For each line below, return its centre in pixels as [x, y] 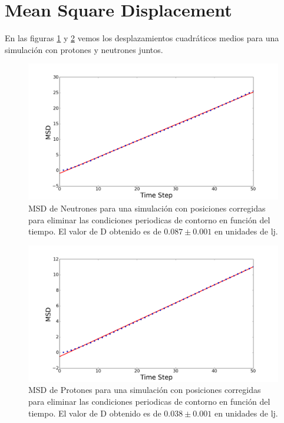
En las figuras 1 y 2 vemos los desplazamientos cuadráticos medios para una [142, 38]
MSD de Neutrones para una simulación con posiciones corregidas [147, 208]
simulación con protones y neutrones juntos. [84, 49]
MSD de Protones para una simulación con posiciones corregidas [145, 390]
